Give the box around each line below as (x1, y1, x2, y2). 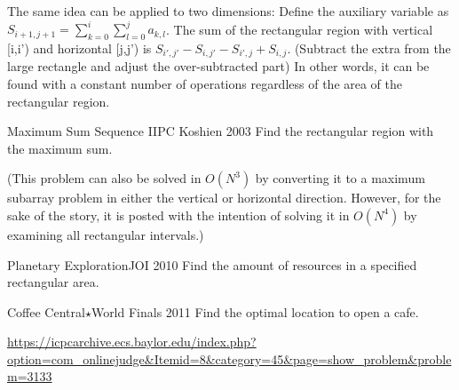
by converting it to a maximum (255, 169, 425, 187)
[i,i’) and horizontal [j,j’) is (7, 38, 152, 57)
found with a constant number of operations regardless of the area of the (7, 74, 403, 92)
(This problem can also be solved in (7, 169, 202, 187)
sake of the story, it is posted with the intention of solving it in (7, 205, 350, 224)
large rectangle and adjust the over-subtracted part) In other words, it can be (7, 57, 430, 76)
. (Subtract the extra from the (287, 38, 451, 57)
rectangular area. (7, 273, 99, 291)
